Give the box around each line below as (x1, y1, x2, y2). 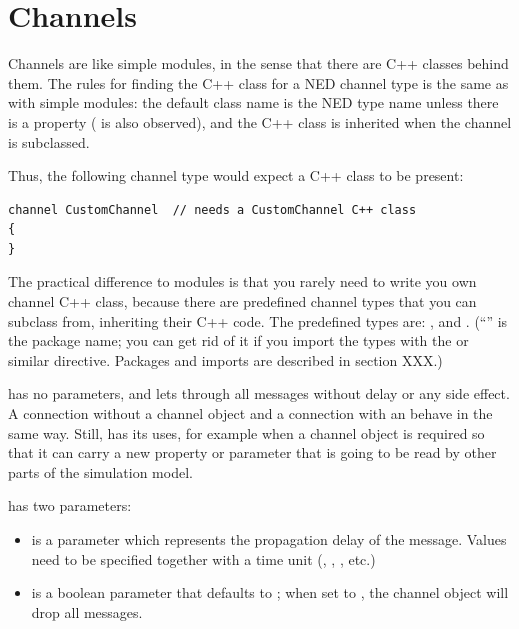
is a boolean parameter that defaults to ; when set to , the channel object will (31, 582, 509, 603)
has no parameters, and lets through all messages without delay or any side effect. (8, 383, 510, 404)
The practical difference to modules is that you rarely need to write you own (8, 271, 477, 292)
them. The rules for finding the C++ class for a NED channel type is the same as (8, 72, 509, 93)
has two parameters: (8, 495, 132, 516)
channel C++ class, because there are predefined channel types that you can (8, 291, 477, 312)
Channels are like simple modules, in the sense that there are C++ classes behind (8, 53, 509, 74)
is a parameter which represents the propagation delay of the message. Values (31, 529, 507, 549)
